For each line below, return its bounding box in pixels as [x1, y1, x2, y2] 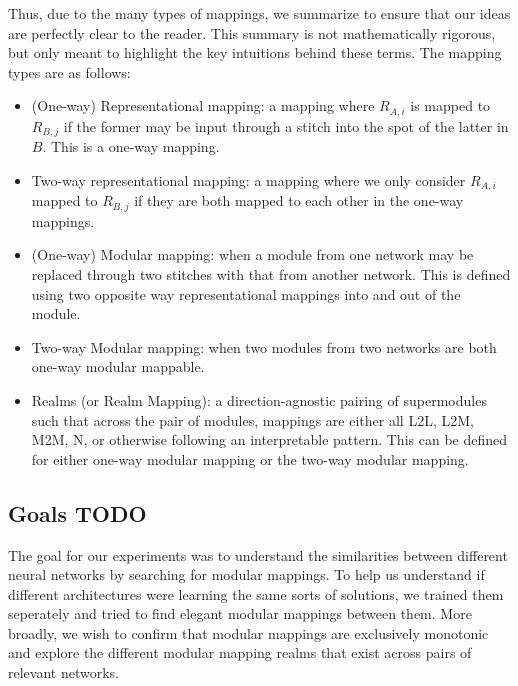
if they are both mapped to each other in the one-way [134, 190, 464, 211]
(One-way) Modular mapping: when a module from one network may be [31, 244, 474, 265]
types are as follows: [8, 61, 131, 82]
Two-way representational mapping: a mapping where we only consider [31, 169, 466, 190]
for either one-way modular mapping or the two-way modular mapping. [31, 448, 469, 469]
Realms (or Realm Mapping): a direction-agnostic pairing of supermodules [31, 389, 487, 410]
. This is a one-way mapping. [42, 136, 220, 157]
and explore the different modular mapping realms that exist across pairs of [8, 642, 472, 663]
